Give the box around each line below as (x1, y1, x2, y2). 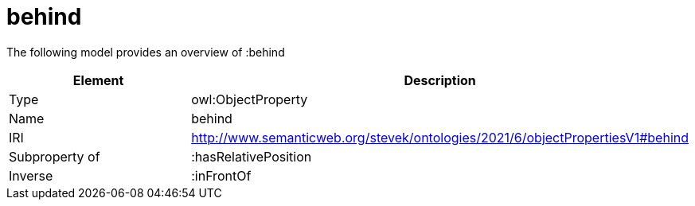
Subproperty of (9, 148, 100, 165)
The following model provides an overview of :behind (6, 45, 285, 59)
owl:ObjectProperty (191, 91, 308, 107)
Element (72, 72, 124, 88)
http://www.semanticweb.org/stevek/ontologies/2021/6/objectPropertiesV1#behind (191, 129, 689, 146)
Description (404, 72, 476, 88)
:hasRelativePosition (191, 148, 312, 165)
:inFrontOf (191, 167, 252, 184)
